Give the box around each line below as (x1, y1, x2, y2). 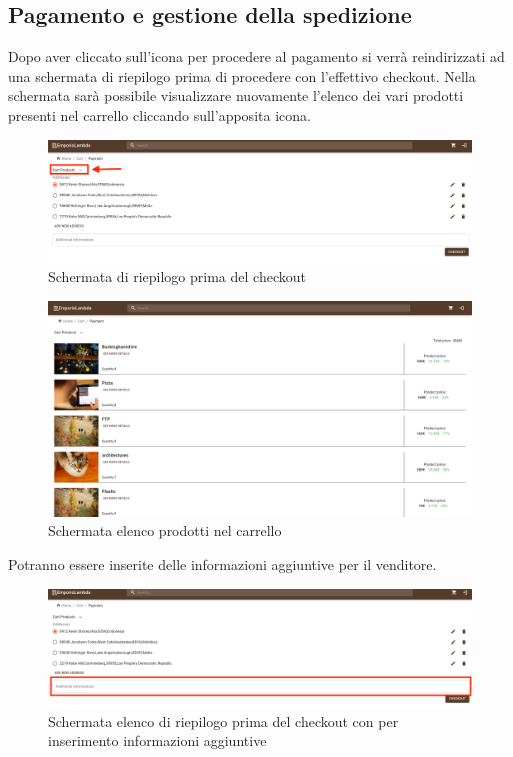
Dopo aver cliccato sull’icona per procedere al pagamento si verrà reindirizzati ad (8, 46, 505, 67)
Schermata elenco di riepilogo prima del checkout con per (48, 710, 399, 731)
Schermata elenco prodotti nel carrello (48, 520, 282, 541)
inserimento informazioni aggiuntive (48, 730, 267, 751)
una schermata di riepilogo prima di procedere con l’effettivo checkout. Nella (8, 65, 476, 86)
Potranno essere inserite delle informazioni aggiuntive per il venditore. (8, 554, 437, 575)
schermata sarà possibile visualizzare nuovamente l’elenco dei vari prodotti (8, 85, 464, 106)
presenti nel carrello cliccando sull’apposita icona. (8, 104, 311, 125)
